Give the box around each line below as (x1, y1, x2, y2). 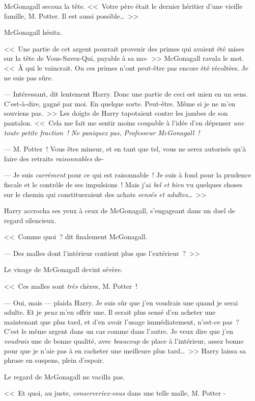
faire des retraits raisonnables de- (4, 153, 104, 163)
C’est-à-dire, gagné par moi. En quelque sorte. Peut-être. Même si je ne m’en (4, 98, 235, 108)
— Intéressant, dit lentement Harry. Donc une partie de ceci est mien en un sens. (4, 89, 248, 99)
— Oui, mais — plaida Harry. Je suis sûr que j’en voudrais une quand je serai (4, 297, 238, 307)
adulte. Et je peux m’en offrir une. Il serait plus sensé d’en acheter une (4, 307, 216, 317)
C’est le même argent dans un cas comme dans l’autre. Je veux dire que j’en (4, 326, 233, 336)
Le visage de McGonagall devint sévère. (4, 264, 123, 275)
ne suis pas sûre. (4, 72, 53, 82)
